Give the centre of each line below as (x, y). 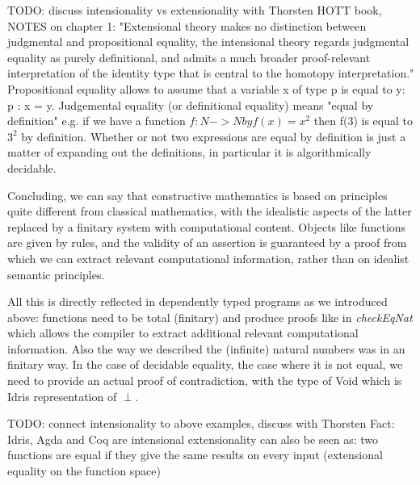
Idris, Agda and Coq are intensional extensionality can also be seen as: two (193, 439)
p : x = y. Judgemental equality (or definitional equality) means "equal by (191, 105)
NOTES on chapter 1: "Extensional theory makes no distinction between (187, 25)
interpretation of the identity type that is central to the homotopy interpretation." (211, 73)
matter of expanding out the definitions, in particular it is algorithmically (189, 152)
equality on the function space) (84, 471)
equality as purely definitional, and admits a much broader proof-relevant (189, 57)
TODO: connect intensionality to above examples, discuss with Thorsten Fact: (201, 423)
